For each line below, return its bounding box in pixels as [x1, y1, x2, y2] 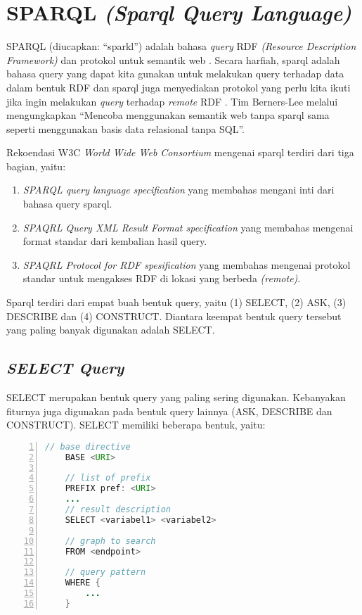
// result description [65, 505, 171, 515]
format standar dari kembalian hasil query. [22, 234, 207, 248]
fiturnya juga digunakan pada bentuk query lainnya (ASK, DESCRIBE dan [6, 403, 332, 418]
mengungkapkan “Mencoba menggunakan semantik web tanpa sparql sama [6, 108, 330, 122]
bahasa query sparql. [22, 196, 112, 211]
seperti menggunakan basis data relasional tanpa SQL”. [6, 121, 245, 136]
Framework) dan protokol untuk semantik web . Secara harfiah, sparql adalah [6, 52, 340, 67]
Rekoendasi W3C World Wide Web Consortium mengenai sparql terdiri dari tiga [6, 145, 354, 160]
